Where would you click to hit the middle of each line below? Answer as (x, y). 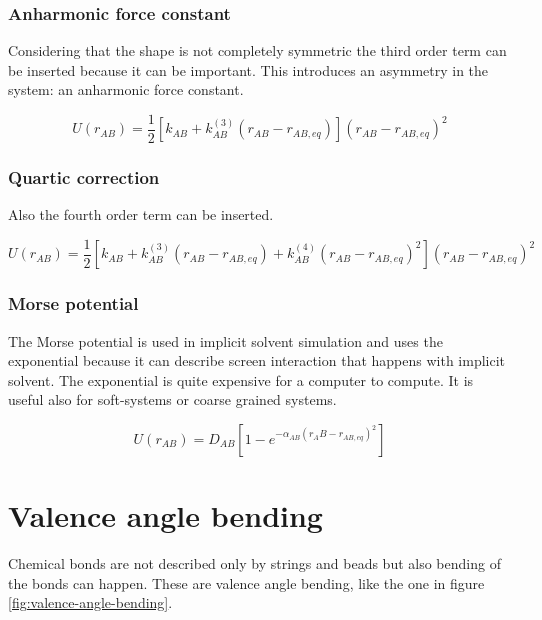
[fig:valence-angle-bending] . (90, 602)
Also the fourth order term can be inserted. (141, 214)
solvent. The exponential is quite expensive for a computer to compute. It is (241, 379)
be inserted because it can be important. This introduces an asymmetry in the (248, 69)
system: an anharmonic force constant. (126, 89)
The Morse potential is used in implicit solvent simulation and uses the (225, 340)
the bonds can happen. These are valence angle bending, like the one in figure (246, 582)
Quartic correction (84, 176)
